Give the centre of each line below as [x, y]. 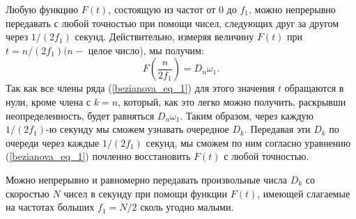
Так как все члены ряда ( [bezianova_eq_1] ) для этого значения [140, 88]
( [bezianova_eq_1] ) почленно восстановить [98, 156]
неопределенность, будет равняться [80, 115]
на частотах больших [50, 207]
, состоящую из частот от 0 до [172, 9]
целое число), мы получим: [146, 50]
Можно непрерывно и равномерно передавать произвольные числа [147, 179]
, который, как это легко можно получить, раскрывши [232, 101]
